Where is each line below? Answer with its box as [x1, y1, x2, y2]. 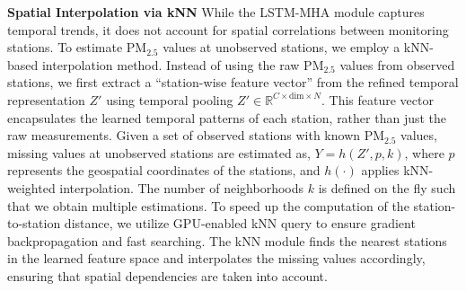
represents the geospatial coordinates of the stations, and [7, 161, 321, 180]
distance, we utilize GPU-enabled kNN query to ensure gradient [64, 214, 416, 233]
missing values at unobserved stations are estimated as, [7, 143, 311, 162]
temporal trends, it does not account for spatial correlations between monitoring [7, 20, 449, 39]
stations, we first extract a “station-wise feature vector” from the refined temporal [7, 73, 459, 92]
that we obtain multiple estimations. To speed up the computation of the [7, 196, 409, 215]
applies [361, 161, 400, 180]
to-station [7, 214, 61, 233]
